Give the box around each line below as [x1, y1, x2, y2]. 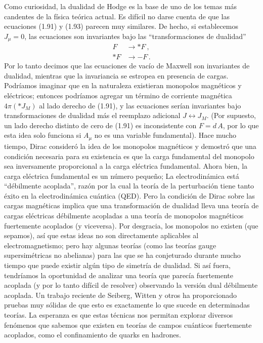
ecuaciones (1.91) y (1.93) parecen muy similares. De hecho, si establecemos [4, 21, 239, 31]
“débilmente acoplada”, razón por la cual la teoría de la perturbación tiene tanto [4, 180, 254, 191]
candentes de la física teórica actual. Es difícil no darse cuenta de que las [4, 11, 230, 21]
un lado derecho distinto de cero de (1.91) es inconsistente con [4, 120, 197, 130]
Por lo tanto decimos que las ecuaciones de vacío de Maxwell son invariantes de [4, 60, 250, 71]
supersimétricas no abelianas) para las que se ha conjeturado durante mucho [4, 250, 241, 260]
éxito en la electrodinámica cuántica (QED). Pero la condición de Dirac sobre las [4, 190, 255, 201]
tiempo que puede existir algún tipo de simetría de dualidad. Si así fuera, [4, 260, 231, 271]
